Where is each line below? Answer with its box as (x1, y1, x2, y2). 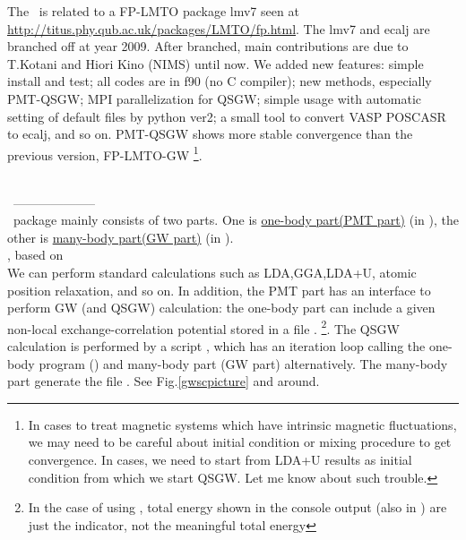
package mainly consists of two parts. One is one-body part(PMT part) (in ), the (13, 210, 459, 229)
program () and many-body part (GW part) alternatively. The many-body (39, 354, 448, 373)
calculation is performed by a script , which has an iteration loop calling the (7, 337, 426, 355)
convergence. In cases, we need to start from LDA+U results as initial (28, 450, 412, 468)
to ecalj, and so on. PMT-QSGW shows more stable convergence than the (7, 124, 413, 143)
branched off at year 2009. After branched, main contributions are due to (7, 37, 409, 56)
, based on (7, 245, 64, 264)
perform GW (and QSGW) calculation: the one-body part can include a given (7, 298, 436, 317)
